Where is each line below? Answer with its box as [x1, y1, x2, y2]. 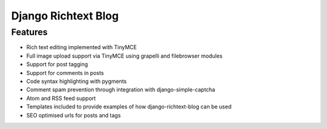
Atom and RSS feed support [26, 94, 96, 102]
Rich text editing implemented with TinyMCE [26, 44, 137, 51]
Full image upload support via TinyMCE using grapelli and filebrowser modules [26, 52, 223, 59]
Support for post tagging [26, 61, 88, 68]
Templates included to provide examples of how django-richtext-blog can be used [26, 103, 232, 110]
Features [11, 27, 48, 38]
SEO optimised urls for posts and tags [26, 111, 121, 119]
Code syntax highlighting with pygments [26, 78, 127, 85]
